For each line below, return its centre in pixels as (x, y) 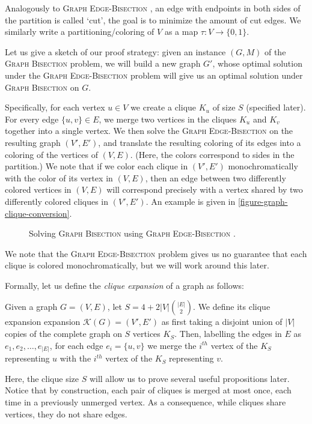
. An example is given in (191, 201)
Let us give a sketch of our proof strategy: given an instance (115, 51)
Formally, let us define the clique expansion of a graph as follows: (124, 285)
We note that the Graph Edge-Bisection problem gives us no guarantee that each (156, 253)
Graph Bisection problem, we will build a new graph (103, 63)
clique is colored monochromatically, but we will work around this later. (137, 265)
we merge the (172, 345)
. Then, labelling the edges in (228, 334)
